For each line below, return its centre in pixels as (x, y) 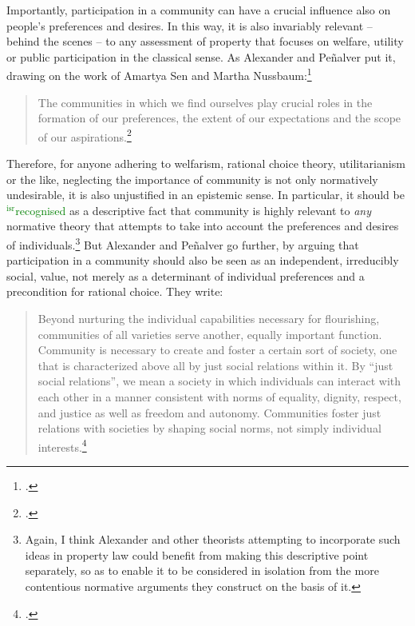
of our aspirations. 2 (85, 135)
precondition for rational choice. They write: (115, 291)
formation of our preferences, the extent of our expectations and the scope (219, 118)
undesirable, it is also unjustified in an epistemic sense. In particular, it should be (206, 195)
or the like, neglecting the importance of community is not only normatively (192, 179)
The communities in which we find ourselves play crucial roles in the (205, 102)
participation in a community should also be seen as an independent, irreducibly (203, 260)
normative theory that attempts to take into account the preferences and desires (203, 226)
